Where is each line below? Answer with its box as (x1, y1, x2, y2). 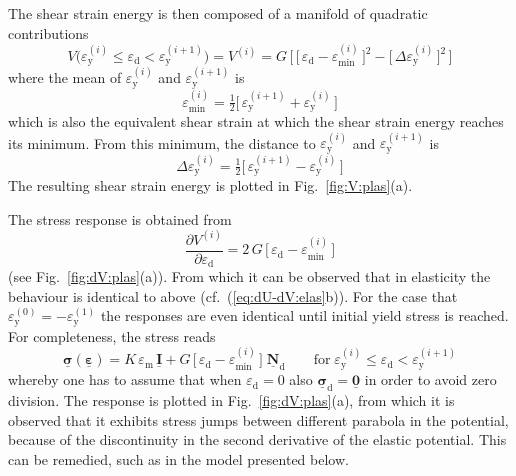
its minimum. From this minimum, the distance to (8, 132, 316, 153)
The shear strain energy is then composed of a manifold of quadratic (8, 3, 428, 23)
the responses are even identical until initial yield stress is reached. (100, 305, 509, 326)
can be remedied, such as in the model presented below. (8, 449, 349, 470)
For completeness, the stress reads (8, 325, 216, 346)
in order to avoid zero (364, 369, 497, 390)
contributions (8, 22, 89, 43)
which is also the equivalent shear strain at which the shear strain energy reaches (8, 110, 504, 131)
